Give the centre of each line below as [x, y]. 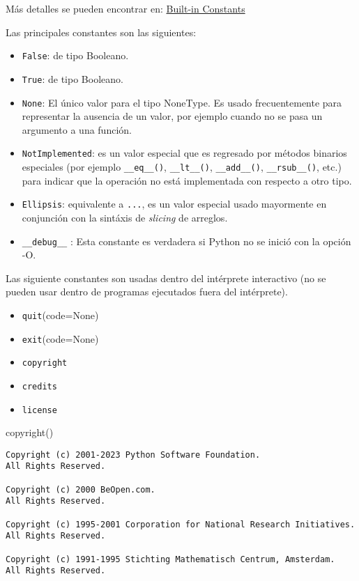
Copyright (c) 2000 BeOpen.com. [81, 489]
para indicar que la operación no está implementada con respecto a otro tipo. [187, 180]
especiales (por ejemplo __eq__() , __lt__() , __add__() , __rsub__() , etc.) [182, 166]
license [39, 410]
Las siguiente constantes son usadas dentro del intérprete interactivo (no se [166, 278]
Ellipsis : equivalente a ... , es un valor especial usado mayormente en [174, 204]
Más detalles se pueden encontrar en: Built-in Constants [125, 8]
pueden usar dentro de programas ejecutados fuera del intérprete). [147, 292]
